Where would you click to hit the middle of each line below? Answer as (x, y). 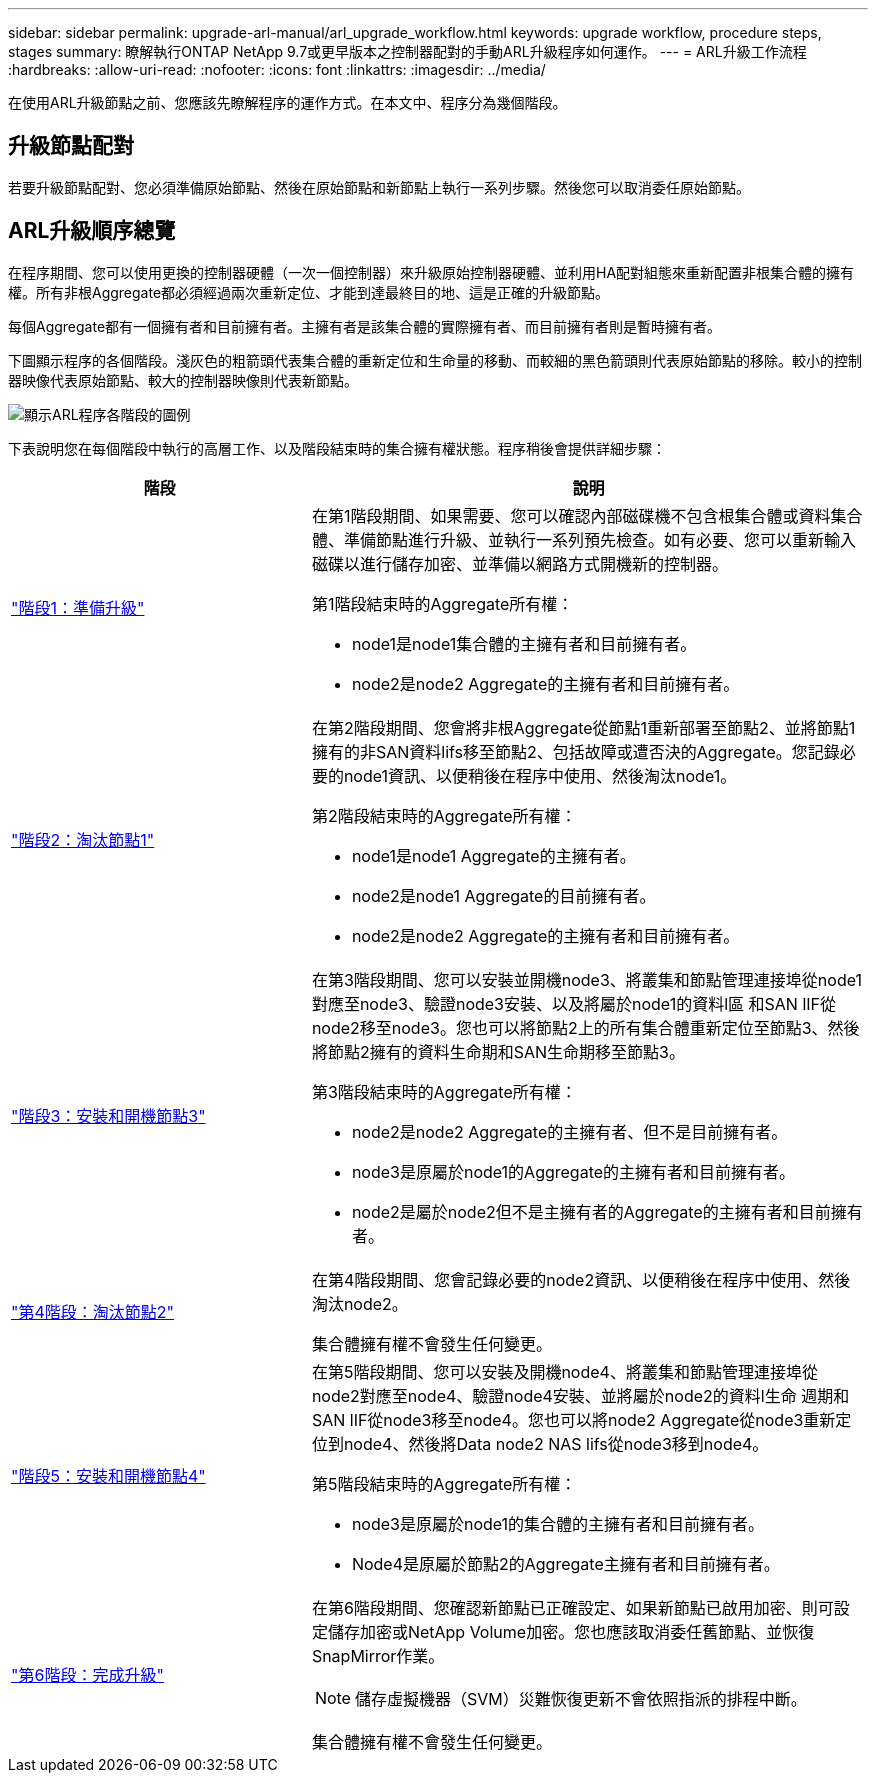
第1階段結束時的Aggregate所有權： (442, 603)
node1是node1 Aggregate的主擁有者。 (493, 855)
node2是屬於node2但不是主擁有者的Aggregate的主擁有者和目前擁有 (607, 1211)
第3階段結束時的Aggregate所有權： (444, 1091)
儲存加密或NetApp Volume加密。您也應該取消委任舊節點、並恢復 (571, 1631)
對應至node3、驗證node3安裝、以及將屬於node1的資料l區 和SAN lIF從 (573, 1003)
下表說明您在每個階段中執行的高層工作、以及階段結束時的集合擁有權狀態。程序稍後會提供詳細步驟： (337, 448)
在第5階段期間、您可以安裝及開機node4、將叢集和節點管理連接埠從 (564, 1371)
